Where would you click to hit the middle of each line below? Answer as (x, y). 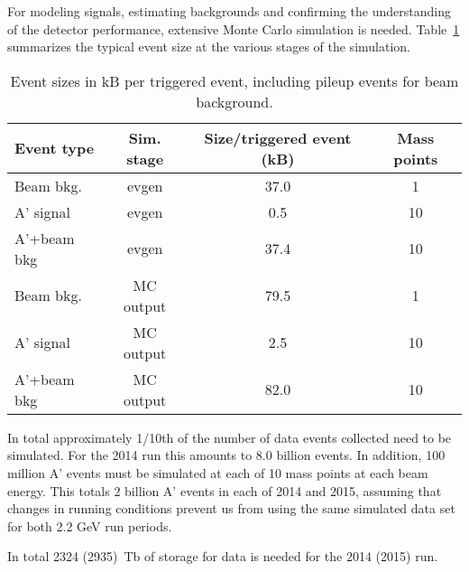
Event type (55, 148)
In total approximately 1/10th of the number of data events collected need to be (230, 437)
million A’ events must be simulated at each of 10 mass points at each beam (218, 472)
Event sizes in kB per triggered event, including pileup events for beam (234, 80)
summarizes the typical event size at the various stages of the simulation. (209, 47)
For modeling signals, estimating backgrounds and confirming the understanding (229, 11)
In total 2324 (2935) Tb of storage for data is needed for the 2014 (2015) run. (223, 556)
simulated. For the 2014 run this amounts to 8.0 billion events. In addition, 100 (226, 455)
